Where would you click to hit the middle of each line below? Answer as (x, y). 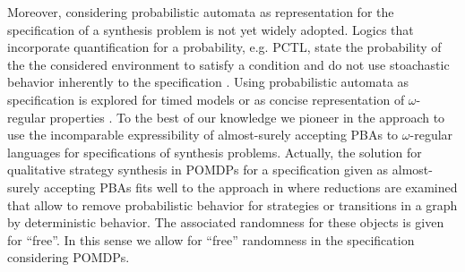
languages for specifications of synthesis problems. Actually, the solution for (215, 152)
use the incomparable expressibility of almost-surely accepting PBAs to (203, 135)
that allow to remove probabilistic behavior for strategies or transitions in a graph (232, 204)
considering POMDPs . (69, 257)
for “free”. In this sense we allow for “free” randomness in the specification (211, 239)
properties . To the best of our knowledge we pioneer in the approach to (247, 117)
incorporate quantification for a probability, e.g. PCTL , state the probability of (224, 47)
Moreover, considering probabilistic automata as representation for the (201, 12)
